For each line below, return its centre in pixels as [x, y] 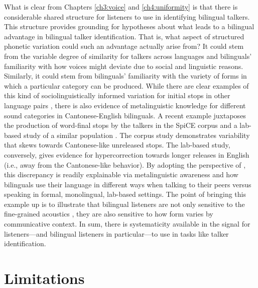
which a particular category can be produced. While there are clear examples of [126, 85]
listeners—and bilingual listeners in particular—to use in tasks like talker [116, 233]
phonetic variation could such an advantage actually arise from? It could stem [124, 46]
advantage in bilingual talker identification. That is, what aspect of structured [124, 36]
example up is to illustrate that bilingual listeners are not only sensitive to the [124, 204]
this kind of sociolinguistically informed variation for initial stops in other [117, 95]
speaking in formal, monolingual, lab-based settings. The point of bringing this [125, 194]
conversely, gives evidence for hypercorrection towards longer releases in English [127, 154]
